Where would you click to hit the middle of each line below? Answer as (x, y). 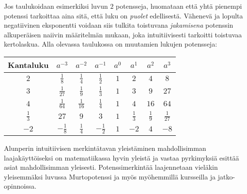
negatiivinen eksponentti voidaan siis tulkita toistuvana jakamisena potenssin (119, 25)
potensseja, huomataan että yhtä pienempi (179, 6)
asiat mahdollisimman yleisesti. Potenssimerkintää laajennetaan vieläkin (111, 167)
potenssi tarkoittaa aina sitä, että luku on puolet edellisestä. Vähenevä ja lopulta (123, 15)
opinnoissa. (20, 186)
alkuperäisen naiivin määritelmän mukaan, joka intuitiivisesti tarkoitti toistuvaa (123, 34)
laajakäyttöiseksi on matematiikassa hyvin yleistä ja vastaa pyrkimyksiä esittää (122, 157)
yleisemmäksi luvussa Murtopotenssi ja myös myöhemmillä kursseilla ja (110, 176)
